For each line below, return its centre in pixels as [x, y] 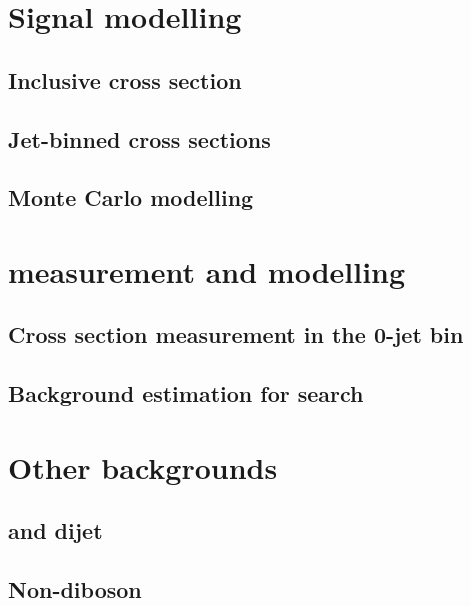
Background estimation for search [186, 393]
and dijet [55, 530]
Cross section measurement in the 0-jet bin [236, 334]
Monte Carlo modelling [131, 197]
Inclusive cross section [125, 79]
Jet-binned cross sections [139, 138]
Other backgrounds [143, 466]
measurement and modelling [207, 270]
